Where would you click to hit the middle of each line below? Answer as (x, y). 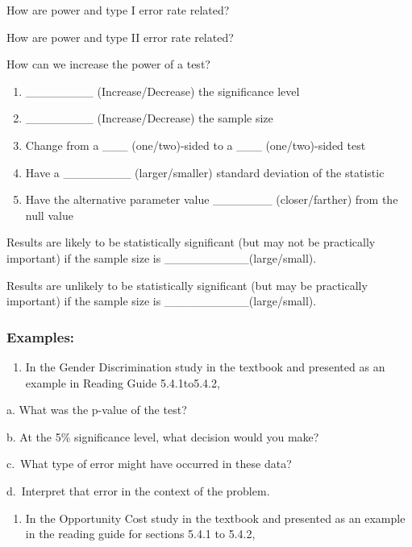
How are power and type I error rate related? (118, 10)
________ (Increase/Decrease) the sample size (149, 118)
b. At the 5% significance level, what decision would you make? (163, 436)
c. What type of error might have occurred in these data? (149, 464)
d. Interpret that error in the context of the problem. (138, 490)
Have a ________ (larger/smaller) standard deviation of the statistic (205, 172)
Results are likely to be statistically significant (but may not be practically (191, 242)
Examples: (41, 336)
